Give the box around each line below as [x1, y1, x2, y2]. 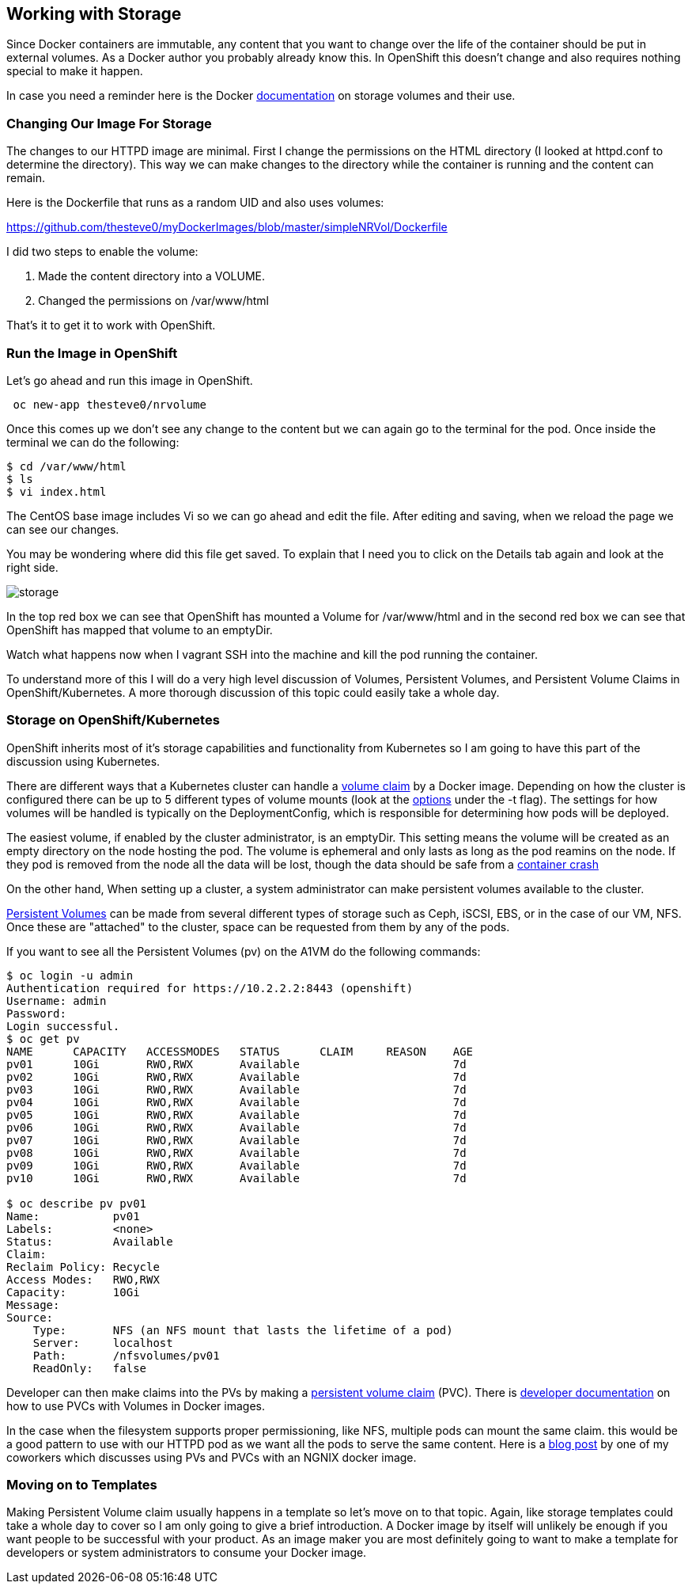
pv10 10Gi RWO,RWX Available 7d [6, 1171, 467, 1185]
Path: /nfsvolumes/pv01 [32, 1348, 220, 1362]
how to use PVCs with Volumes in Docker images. [6, 1398, 265, 1413]
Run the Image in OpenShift [6, 344, 178, 361]
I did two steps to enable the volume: [6, 245, 199, 259]
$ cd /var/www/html [6, 459, 127, 473]
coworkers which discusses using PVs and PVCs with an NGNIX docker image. [6, 1450, 417, 1464]
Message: [6, 1298, 60, 1311]
